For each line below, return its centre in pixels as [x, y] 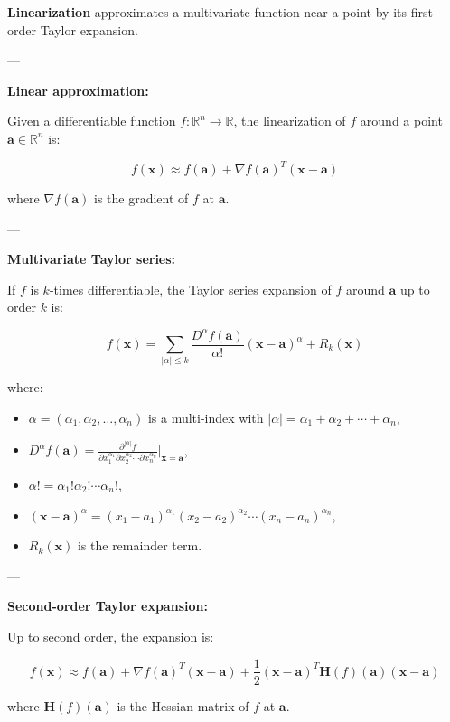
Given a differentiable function [92, 121]
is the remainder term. [140, 545]
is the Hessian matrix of [183, 705]
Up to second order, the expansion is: [111, 636]
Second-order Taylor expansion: [108, 606]
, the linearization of [290, 121]
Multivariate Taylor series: [92, 259]
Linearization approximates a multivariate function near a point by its [207, 12]
